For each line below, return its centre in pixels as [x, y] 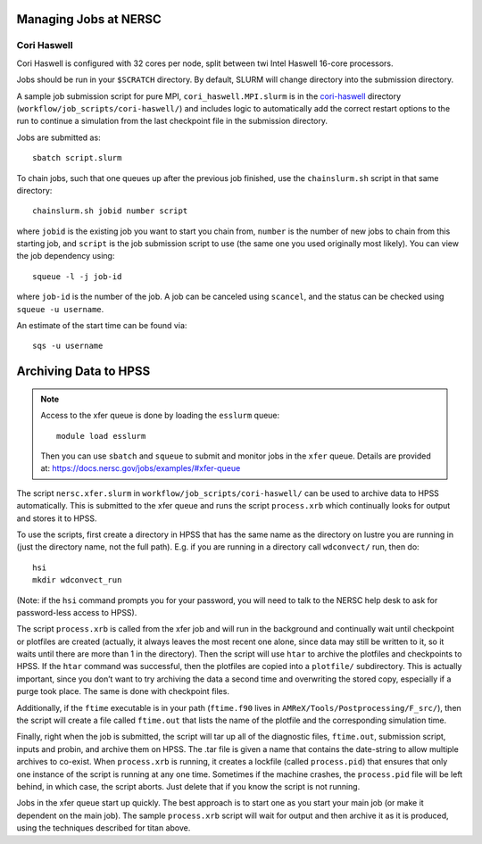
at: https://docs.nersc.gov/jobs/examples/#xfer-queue [141, 468]
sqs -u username [68, 346]
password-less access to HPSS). [77, 612]
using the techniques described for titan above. [104, 828]
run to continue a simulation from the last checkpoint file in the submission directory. [172, 121]
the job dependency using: [66, 256]
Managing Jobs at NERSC [89, 19]
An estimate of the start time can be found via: [102, 326]
